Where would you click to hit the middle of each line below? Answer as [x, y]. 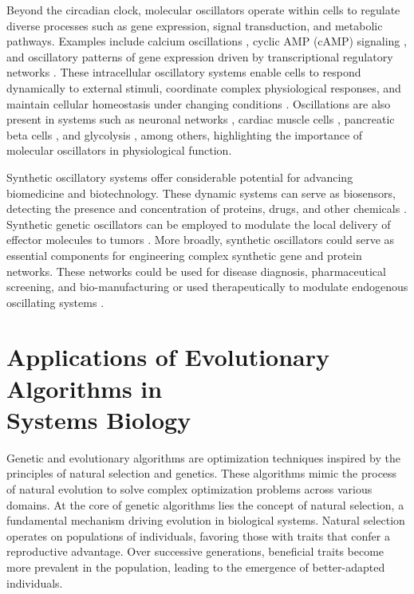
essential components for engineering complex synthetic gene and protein [184, 255]
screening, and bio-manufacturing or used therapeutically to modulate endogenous [207, 287]
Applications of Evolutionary [168, 357]
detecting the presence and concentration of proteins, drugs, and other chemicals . [207, 208]
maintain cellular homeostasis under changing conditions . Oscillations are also [199, 103]
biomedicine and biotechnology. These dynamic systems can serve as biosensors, [201, 193]
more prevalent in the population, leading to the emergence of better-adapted [196, 566]
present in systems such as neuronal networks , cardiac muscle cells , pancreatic [201, 119]
